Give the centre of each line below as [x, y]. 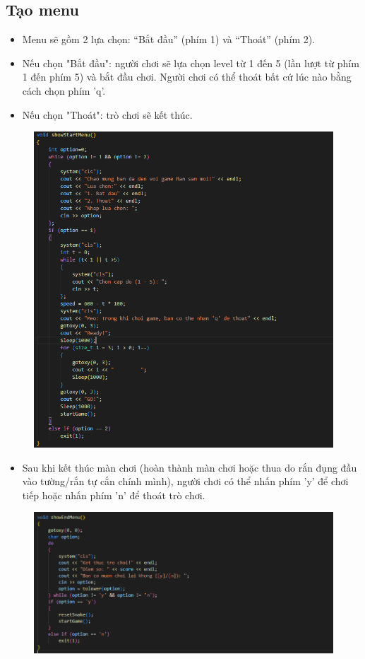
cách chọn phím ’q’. [64, 90]
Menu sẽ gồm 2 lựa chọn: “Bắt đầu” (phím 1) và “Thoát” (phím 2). [169, 39]
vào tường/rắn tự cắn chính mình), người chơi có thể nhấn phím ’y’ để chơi [185, 481]
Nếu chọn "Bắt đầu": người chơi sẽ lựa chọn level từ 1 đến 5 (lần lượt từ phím [191, 63]
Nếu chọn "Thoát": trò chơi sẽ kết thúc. [107, 114]
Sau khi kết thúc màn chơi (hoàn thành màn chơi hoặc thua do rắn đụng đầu [190, 467]
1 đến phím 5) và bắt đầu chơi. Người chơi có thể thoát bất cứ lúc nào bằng [187, 77]
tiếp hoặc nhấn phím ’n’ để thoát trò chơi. [114, 495]
